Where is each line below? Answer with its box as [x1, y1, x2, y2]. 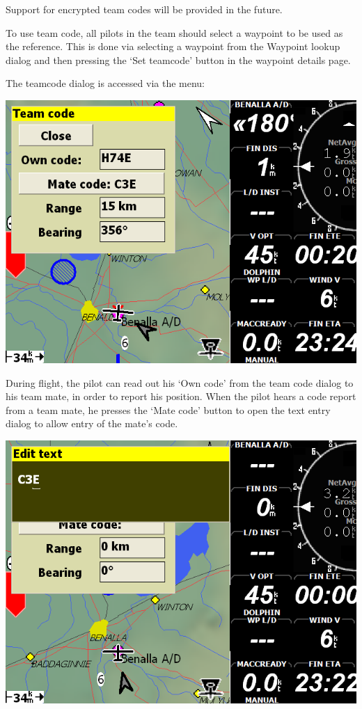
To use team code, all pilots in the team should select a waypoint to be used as [6, 25, 343, 40]
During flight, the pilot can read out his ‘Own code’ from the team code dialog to [6, 375, 354, 390]
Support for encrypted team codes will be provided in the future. [6, 2, 283, 16]
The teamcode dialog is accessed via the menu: [6, 76, 205, 90]
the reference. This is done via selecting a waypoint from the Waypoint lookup [6, 39, 340, 54]
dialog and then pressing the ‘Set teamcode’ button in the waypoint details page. [6, 52, 351, 67]
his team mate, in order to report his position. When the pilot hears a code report [6, 389, 356, 404]
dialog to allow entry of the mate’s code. [6, 416, 178, 431]
